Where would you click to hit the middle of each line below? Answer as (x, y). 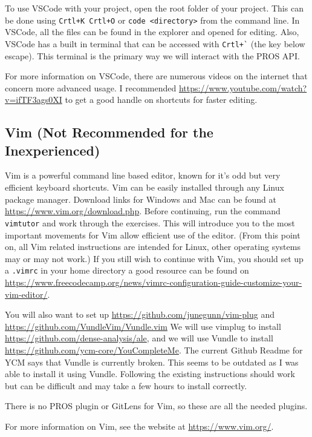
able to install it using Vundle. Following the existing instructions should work (150, 374)
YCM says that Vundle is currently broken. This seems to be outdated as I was (152, 362)
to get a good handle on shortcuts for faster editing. (161, 100)
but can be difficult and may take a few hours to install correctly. (126, 385)
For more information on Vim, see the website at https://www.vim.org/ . (139, 426)
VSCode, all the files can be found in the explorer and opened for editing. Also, (152, 32)
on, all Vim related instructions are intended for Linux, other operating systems (153, 247)
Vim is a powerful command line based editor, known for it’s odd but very (143, 175)
